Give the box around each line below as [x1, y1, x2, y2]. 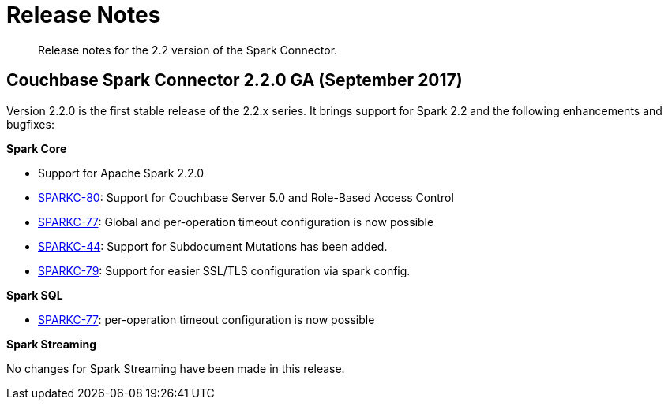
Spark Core [6, 141, 67, 155]
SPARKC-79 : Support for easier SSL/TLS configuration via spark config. [38, 263, 411, 277]
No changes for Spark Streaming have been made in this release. [6, 361, 345, 375]
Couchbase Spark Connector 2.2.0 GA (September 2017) [6, 70, 463, 91]
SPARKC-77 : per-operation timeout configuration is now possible [38, 312, 375, 326]
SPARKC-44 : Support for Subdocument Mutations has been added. [38, 239, 388, 253]
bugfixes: [6, 117, 54, 131]
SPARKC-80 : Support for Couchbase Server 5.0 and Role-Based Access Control [38, 190, 454, 204]
